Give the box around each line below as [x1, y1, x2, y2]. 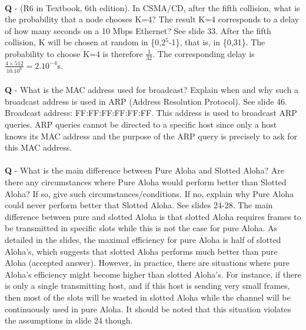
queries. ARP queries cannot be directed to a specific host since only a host [5, 118, 277, 131]
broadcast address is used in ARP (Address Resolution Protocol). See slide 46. [5, 95, 287, 107]
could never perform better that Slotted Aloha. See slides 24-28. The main [5, 199, 273, 211]
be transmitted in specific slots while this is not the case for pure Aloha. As [5, 222, 278, 234]
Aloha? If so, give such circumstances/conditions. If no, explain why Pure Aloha [5, 187, 294, 199]
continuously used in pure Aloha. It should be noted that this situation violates [5, 302, 291, 315]
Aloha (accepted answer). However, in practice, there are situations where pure [5, 256, 290, 269]
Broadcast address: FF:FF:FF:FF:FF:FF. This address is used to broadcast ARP [5, 106, 297, 119]
